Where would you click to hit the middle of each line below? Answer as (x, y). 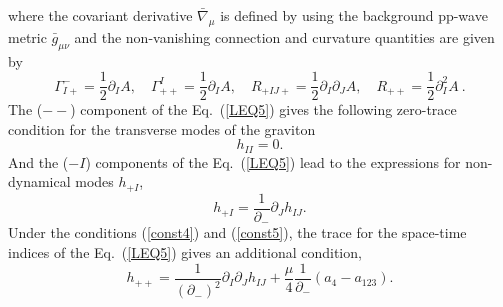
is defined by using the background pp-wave (354, 15)
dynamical (39, 181)
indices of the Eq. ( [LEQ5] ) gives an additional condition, (185, 252)
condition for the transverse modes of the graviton (162, 128)
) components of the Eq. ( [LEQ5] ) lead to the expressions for (273, 161)
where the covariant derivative (100, 15)
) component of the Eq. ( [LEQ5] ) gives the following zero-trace (263, 109)
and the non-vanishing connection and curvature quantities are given (284, 36)
